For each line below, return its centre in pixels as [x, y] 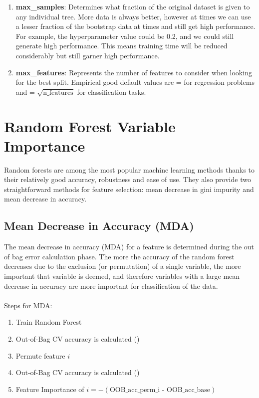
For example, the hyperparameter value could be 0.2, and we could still [125, 36]
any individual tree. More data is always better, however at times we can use [133, 16]
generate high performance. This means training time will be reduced [122, 46]
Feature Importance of [50, 389]
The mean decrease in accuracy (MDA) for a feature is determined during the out [129, 247]
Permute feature [40, 355]
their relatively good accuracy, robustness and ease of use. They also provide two [128, 179]
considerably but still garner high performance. [88, 55]
